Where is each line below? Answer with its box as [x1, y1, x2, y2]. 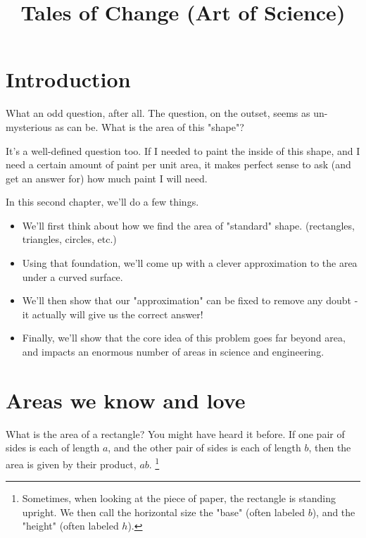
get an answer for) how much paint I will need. [6, 170, 208, 185]
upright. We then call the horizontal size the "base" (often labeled [22, 504, 305, 519]
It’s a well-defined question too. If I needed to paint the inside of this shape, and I [6, 143, 360, 158]
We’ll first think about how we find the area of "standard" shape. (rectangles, [22, 218, 355, 232]
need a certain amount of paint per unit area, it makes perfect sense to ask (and [6, 157, 351, 172]
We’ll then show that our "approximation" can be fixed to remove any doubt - [22, 293, 358, 308]
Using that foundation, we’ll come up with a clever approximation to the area [22, 256, 358, 270]
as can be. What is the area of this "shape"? [55, 119, 244, 134]
